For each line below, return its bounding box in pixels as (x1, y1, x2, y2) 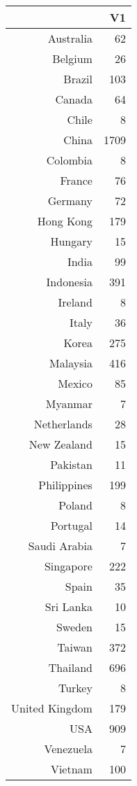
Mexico (58, 375, 92, 391)
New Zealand (29, 436, 92, 452)
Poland (58, 497, 92, 513)
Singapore (44, 558, 92, 574)
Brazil (63, 71, 92, 87)
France (60, 172, 92, 188)
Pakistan (50, 456, 92, 472)
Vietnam (50, 761, 92, 777)
